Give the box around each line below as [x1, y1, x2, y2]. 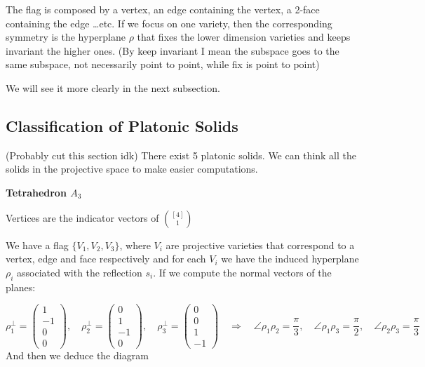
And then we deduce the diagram [6, 348, 149, 363]
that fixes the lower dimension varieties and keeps [137, 29, 351, 44]
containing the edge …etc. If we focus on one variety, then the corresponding [6, 15, 332, 30]
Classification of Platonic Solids [6, 114, 238, 136]
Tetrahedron [6, 185, 67, 199]
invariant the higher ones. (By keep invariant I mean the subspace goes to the [6, 43, 339, 58]
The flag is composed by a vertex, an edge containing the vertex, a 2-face [6, 2, 320, 16]
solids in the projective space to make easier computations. [6, 161, 258, 176]
